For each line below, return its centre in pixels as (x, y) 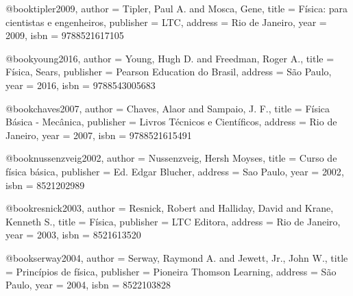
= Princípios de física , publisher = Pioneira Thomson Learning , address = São (171, 271)
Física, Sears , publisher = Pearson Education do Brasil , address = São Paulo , (169, 72)
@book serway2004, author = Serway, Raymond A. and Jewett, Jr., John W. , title (177, 257)
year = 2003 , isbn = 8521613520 (73, 235)
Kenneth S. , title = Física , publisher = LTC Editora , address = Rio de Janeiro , (173, 221)
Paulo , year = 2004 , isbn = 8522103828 (88, 285)
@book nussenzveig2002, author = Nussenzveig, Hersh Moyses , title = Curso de (171, 158)
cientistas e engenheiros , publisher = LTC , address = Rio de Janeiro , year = (166, 22)
